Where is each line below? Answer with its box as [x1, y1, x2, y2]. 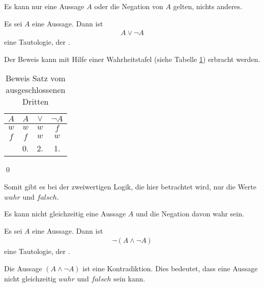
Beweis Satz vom [6, 72, 66, 84]
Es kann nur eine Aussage [4, 1, 84, 11]
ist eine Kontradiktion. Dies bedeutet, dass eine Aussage [82, 263, 258, 273]
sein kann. [113, 273, 145, 283]
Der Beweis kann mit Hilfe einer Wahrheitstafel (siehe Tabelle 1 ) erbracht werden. [4, 53, 260, 64]
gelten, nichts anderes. [173, 1, 243, 11]
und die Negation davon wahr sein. [136, 208, 244, 219]
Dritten [22, 95, 49, 108]
